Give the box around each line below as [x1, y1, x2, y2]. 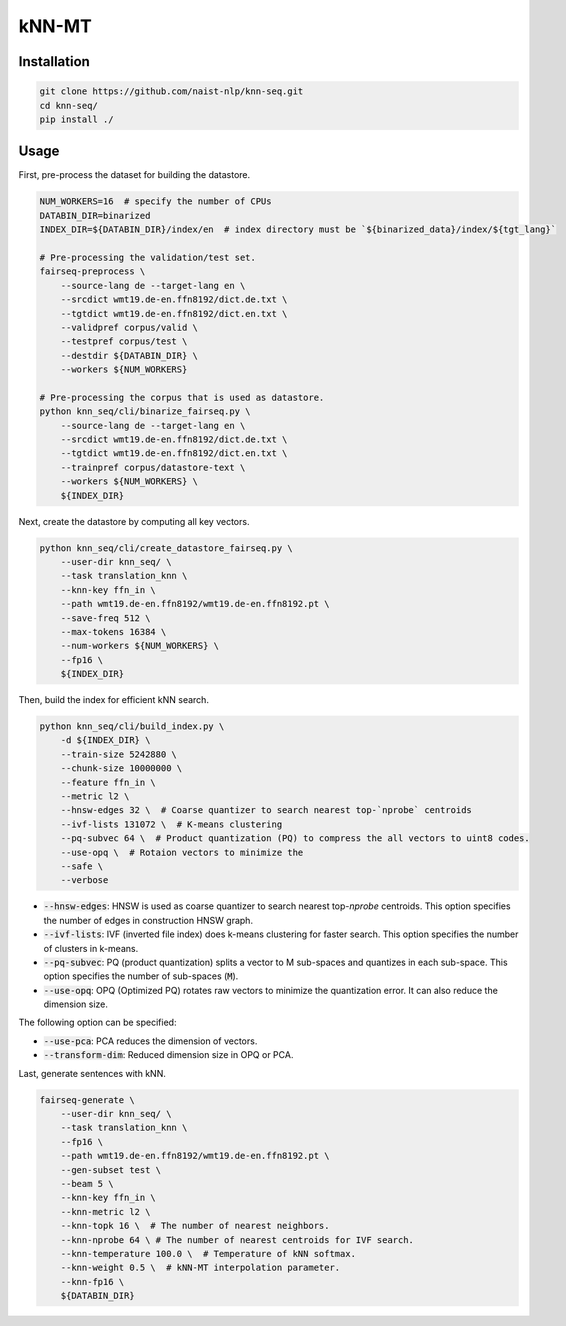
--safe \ [60, 860, 104, 872]
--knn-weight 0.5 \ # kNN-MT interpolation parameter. [60, 1262, 341, 1274]
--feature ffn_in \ [60, 776, 157, 788]
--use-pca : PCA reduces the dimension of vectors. [43, 1035, 258, 1047]
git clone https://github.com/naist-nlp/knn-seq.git [39, 86, 304, 97]
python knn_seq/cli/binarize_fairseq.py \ [39, 406, 251, 417]
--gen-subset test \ [60, 1164, 162, 1175]
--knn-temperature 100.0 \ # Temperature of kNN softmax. [60, 1248, 357, 1259]
